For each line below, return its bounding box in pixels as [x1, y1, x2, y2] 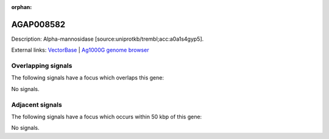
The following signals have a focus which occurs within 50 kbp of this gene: [11, 113, 202, 120]
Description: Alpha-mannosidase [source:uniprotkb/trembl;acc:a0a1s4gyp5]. [11, 35, 204, 42]
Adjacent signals [11, 100, 62, 109]
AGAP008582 [11, 19, 66, 30]
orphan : [11, 4, 32, 10]
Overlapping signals [11, 61, 73, 70]
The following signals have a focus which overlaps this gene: [11, 74, 164, 81]
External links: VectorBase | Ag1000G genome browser [11, 46, 149, 54]
